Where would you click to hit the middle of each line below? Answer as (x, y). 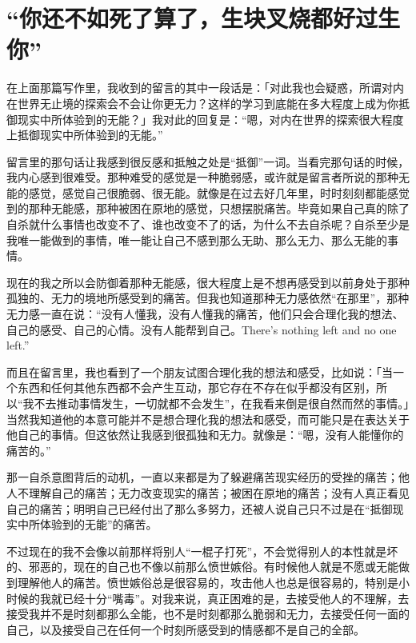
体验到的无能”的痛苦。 (98, 524)
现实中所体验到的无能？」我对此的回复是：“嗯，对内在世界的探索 (188, 119)
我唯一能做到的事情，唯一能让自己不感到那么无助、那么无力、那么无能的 (197, 240)
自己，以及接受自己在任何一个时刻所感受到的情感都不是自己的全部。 (186, 629)
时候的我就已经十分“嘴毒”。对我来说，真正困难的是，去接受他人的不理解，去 (208, 598)
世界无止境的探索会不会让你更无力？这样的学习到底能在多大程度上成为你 (208, 103)
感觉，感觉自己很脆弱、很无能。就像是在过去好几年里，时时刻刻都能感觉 (219, 192)
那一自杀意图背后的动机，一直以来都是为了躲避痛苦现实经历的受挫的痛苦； (202, 477)
